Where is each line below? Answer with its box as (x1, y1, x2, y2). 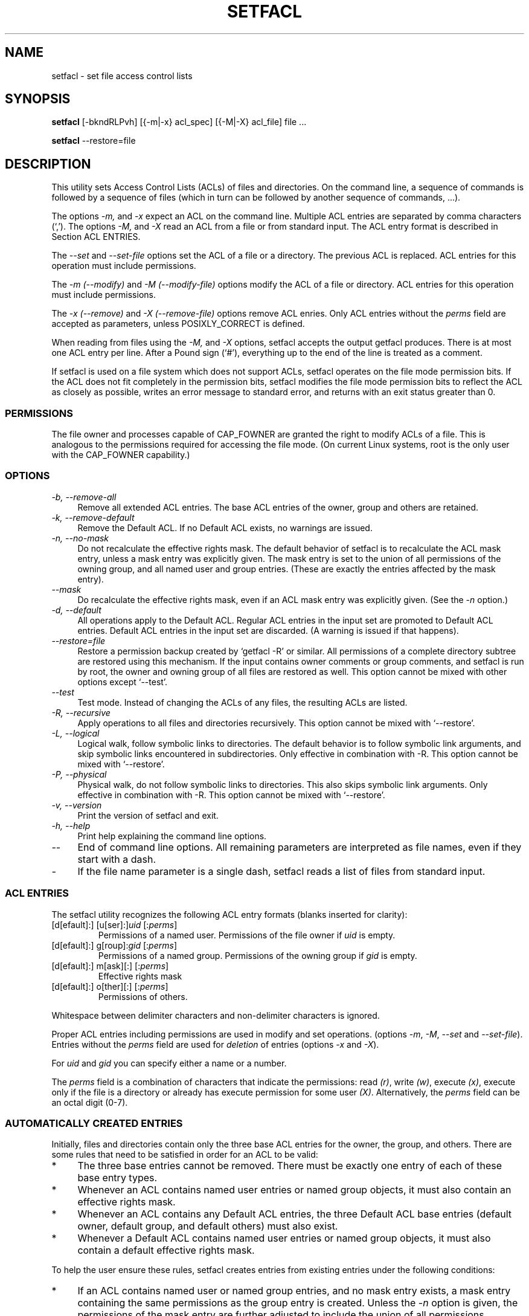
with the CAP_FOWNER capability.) (51, 450, 190, 460)
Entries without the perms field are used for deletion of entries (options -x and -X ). (51, 1039, 379, 1050)
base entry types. (77, 1172, 158, 1184)
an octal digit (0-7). (51, 1097, 128, 1108)
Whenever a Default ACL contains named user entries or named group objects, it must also (77, 1232, 491, 1245)
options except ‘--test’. (77, 676, 168, 687)
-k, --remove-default (51, 512, 135, 523)
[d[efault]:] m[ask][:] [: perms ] (51, 960, 169, 971)
